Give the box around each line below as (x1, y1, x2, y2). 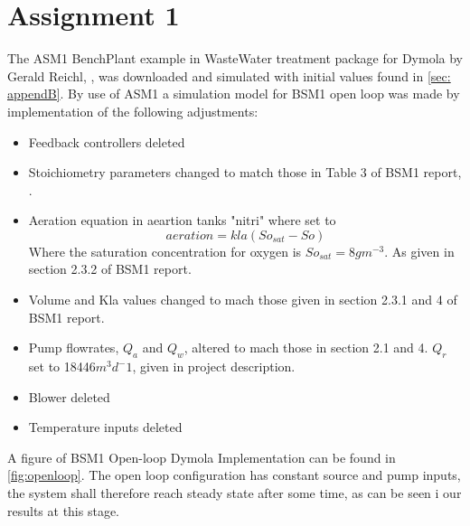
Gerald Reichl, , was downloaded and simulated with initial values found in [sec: (7, 66, 451, 85)
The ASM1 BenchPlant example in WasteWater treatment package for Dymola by (7, 49, 463, 68)
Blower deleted (28, 387, 110, 406)
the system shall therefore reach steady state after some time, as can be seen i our (7, 484, 462, 503)
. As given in (384, 241, 455, 260)
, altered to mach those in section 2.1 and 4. (183, 338, 428, 357)
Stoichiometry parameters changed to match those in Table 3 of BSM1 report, (28, 163, 462, 182)
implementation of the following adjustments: (7, 101, 258, 120)
